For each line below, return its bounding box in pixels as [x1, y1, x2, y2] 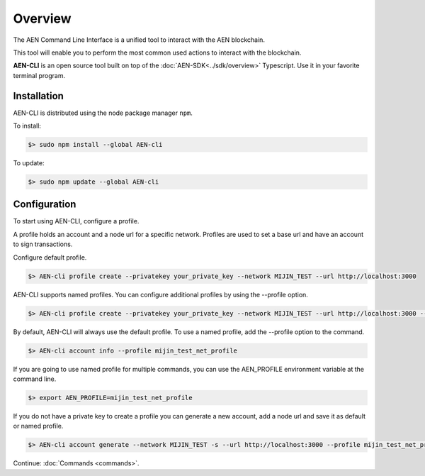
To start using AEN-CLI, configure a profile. [13, 217, 140, 226]
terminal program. [13, 71, 66, 79]
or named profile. [13, 422, 64, 431]
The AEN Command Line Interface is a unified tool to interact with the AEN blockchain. [13, 35, 266, 44]
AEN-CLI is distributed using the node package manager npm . [13, 109, 193, 117]
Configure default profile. [13, 253, 87, 262]
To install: [13, 121, 42, 131]
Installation [13, 89, 64, 102]
